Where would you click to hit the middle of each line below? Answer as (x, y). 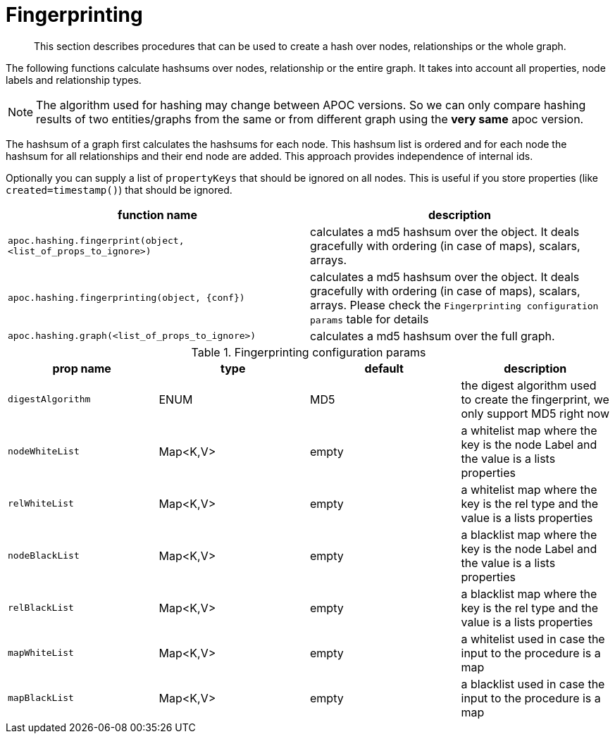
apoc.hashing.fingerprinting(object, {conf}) (126, 298)
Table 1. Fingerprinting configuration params (309, 352)
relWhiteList (41, 504)
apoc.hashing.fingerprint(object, (96, 240)
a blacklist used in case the (533, 684)
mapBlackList (41, 698)
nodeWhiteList (44, 452)
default (384, 368)
